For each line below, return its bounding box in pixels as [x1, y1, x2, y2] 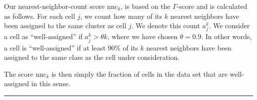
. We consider [209, 20, 250, 31]
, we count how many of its [80, 10, 163, 21]
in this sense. [31, 78, 71, 89]
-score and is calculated [176, 1, 248, 11]
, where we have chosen [107, 31, 178, 42]
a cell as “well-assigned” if [4, 31, 83, 42]
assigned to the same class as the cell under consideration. [4, 52, 180, 62]
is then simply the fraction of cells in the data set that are [51, 68, 228, 79]
